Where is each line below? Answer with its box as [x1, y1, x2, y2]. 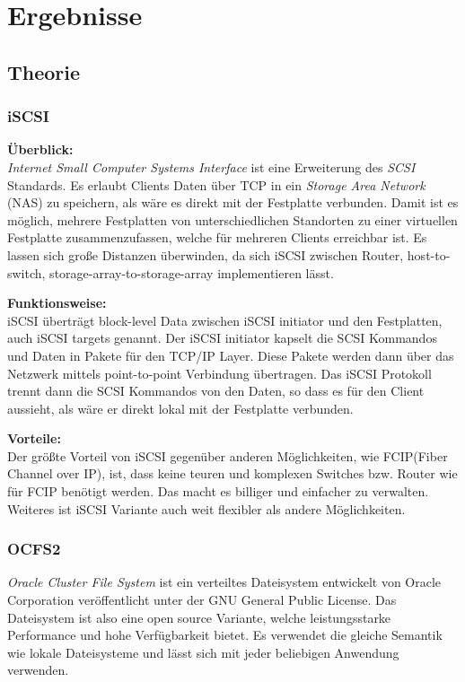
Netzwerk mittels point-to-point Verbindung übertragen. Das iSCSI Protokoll [7, 363, 432, 382]
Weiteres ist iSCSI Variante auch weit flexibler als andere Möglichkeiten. [7, 499, 406, 518]
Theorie [7, 57, 81, 85]
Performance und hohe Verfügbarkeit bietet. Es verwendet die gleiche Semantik [7, 625, 443, 644]
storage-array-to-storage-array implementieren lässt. [49, 263, 334, 282]
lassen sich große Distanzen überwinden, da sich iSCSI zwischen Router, [7, 245, 404, 264]
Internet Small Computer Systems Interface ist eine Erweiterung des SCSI [7, 157, 416, 176]
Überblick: [7, 140, 74, 159]
